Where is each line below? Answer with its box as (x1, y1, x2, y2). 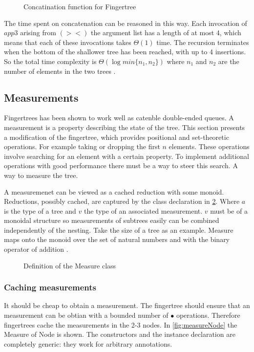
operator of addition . (4, 244, 68, 254)
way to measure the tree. (4, 170, 78, 180)
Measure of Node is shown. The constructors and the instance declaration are (4, 329, 235, 339)
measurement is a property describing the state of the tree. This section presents (4, 122, 245, 132)
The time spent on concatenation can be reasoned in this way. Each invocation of (4, 18, 247, 28)
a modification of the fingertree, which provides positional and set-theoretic (4, 132, 229, 142)
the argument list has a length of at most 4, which (90, 27, 241, 38)
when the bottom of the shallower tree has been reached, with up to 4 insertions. (4, 46, 246, 57)
